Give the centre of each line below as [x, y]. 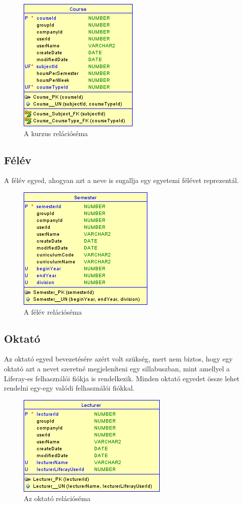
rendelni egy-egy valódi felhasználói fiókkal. [69, 388]
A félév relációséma [53, 311]
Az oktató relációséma [57, 498]
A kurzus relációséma [56, 133]
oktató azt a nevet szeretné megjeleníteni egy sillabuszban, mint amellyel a [117, 368]
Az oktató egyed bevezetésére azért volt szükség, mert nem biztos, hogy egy [118, 359]
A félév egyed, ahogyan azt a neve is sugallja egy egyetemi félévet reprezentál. [121, 180]
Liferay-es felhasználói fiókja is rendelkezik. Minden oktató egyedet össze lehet [122, 378]
